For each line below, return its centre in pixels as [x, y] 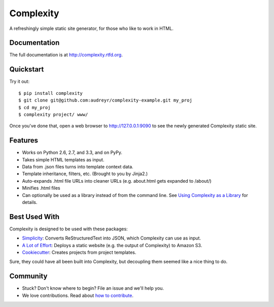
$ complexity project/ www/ [53, 114]
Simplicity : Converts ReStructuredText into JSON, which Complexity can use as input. [112, 238]
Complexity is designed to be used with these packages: [68, 229]
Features [24, 140]
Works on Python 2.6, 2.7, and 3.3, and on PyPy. [72, 153]
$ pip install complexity [51, 93]
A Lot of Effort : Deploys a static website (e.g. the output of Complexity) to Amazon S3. [112, 245]
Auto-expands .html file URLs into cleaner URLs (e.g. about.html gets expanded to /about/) [117, 181]
